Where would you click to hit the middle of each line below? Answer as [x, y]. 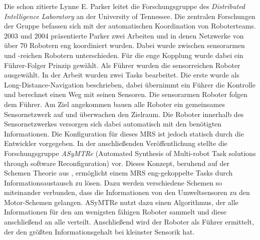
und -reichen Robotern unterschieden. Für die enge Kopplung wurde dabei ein [124, 55]
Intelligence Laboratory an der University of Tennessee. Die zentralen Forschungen [130, 16]
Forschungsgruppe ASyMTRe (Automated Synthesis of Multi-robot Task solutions [130, 153]
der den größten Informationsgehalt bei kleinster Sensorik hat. [99, 231]
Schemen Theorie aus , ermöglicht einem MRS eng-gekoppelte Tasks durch [118, 173]
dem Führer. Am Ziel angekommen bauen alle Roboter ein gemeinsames [114, 104]
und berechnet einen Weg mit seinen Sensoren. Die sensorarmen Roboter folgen [126, 94]
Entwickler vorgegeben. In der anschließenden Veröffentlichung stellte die [116, 143]
